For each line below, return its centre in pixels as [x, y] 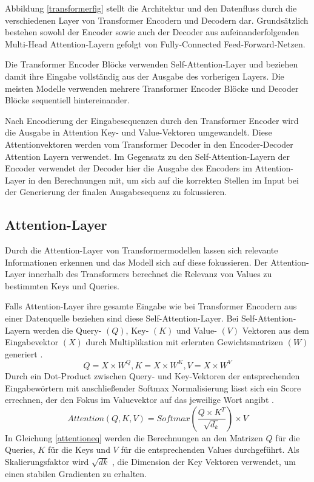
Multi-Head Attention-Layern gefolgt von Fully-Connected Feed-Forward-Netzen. [155, 43]
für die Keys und [79, 449]
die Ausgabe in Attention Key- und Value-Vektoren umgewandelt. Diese [139, 132]
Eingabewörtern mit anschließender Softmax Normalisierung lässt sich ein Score [153, 387]
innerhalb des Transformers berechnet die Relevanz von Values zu [150, 274]
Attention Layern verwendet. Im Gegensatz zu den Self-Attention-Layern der [148, 156]
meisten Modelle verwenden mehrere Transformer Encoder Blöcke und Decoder [152, 88]
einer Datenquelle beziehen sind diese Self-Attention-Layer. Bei [122, 318]
